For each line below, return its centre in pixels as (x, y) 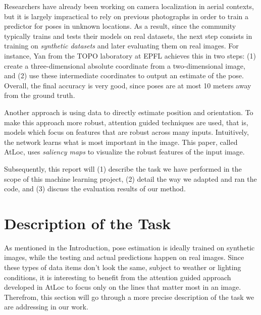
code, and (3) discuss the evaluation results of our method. (95, 189)
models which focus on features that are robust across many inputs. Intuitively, (126, 132)
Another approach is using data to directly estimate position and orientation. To (129, 112)
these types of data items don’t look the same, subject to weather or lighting (123, 267)
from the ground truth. (40, 95)
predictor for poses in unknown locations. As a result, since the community (120, 26)
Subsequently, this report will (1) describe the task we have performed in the (123, 168)
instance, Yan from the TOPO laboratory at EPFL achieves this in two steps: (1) (130, 55)
